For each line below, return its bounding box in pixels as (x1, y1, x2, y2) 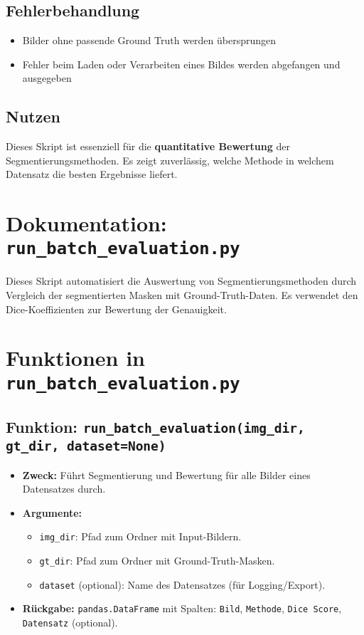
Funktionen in (6, 343, 146, 372)
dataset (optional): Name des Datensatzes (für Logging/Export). (39, 577, 326, 592)
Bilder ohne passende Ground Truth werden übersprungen (22, 33, 277, 48)
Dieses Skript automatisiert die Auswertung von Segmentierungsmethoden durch (6, 273, 357, 288)
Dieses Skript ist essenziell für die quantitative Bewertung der (6, 139, 290, 154)
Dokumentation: (6, 209, 167, 238)
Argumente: (22, 505, 82, 520)
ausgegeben (22, 70, 72, 85)
